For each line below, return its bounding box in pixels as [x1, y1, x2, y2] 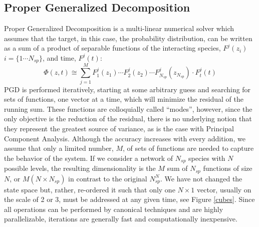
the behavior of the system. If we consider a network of [4, 152, 173, 163]
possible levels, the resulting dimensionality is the [4, 163, 156, 173]
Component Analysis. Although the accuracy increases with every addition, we [4, 133, 245, 143]
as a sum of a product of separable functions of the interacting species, [4, 43, 221, 53]
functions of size [203, 163, 252, 173]
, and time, [42, 52, 76, 63]
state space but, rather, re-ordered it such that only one [4, 184, 175, 194]
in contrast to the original [68, 173, 147, 183]
